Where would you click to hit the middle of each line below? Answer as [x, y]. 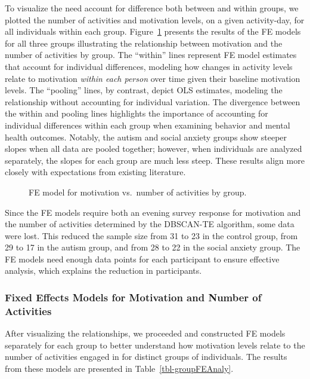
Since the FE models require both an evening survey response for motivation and [153, 212]
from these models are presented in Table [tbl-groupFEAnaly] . [119, 368]
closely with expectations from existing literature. [95, 172]
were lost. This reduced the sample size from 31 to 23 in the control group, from [151, 235]
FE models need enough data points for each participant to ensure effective [142, 259]
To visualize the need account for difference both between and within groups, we [152, 8]
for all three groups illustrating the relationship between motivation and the [144, 43]
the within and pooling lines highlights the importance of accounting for [137, 113]
